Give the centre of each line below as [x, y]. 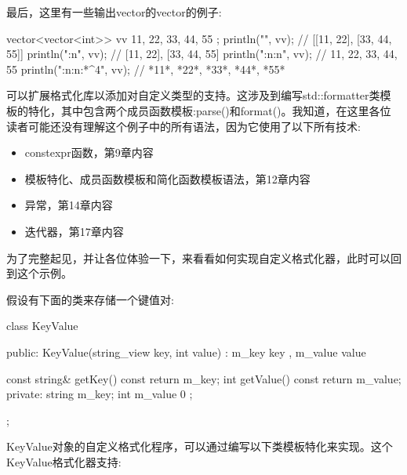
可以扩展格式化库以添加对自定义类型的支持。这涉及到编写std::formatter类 [193, 95]
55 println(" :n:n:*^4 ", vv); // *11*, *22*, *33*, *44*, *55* [146, 69]
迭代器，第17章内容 [74, 231]
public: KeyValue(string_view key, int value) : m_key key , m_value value [186, 352]
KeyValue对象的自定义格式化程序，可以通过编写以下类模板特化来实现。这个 [200, 446]
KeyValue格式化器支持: [64, 461]
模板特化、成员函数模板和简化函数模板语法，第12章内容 [167, 178]
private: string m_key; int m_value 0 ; [100, 394]
